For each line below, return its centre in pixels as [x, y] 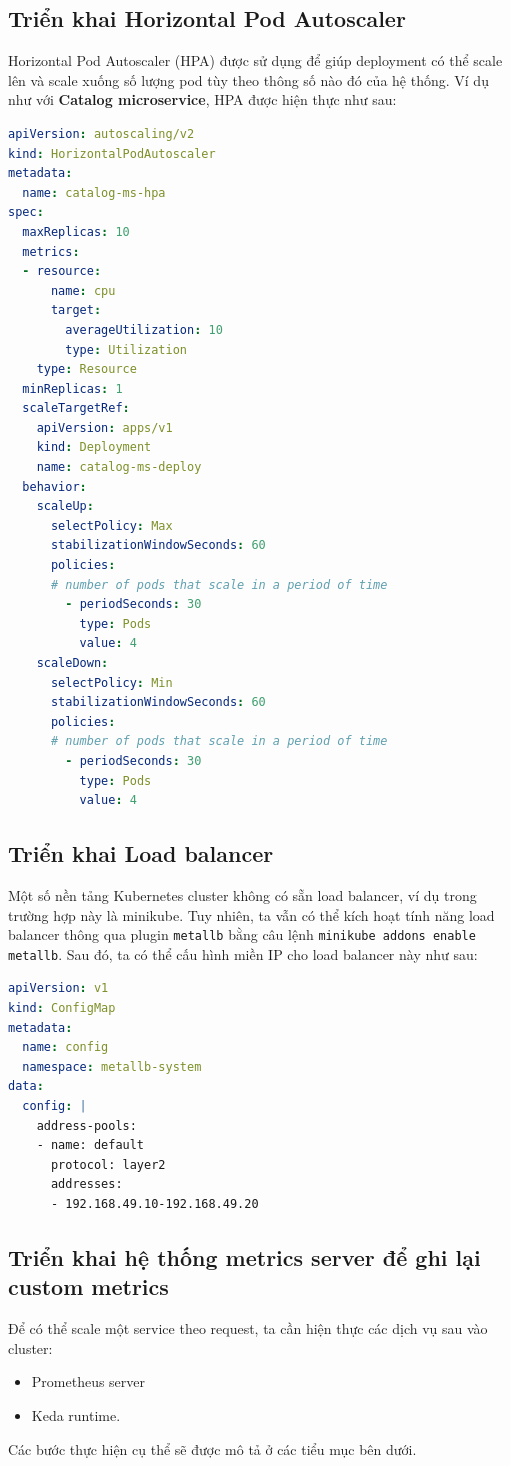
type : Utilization [126, 349]
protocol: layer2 [108, 1164]
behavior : [54, 486]
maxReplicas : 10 [76, 231]
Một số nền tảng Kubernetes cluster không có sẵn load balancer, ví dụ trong [242, 894]
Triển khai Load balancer [141, 853]
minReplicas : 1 [72, 388]
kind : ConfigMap [62, 1008]
